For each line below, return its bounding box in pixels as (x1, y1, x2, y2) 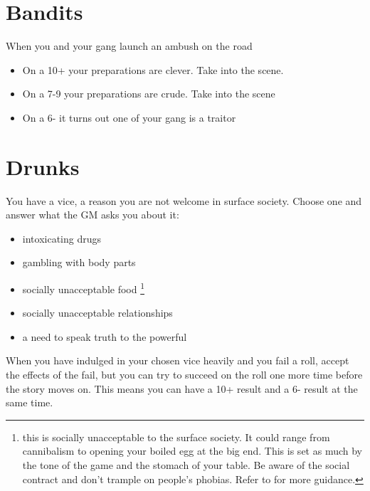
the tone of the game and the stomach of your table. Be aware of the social (22, 458, 350, 472)
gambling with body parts (22, 255, 136, 270)
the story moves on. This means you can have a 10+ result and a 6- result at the (6, 381, 358, 396)
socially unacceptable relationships (22, 305, 173, 320)
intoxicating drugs (22, 231, 101, 245)
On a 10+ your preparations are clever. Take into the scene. (22, 62, 284, 77)
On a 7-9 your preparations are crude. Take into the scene (22, 86, 275, 101)
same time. (6, 395, 53, 410)
